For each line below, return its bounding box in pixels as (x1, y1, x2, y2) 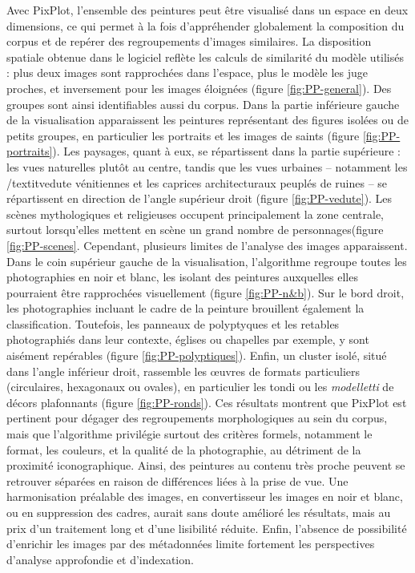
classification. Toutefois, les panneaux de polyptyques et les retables (6, 315, 340, 332)
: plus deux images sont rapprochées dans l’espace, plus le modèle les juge (6, 64, 368, 81)
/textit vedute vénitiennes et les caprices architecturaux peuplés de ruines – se (6, 174, 388, 191)
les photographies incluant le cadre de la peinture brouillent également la (6, 300, 365, 317)
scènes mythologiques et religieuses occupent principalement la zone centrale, (6, 205, 385, 222)
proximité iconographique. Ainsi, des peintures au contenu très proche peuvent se (6, 457, 405, 474)
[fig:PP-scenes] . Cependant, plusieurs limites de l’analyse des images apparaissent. (6, 236, 408, 253)
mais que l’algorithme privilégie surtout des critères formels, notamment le (6, 426, 373, 442)
